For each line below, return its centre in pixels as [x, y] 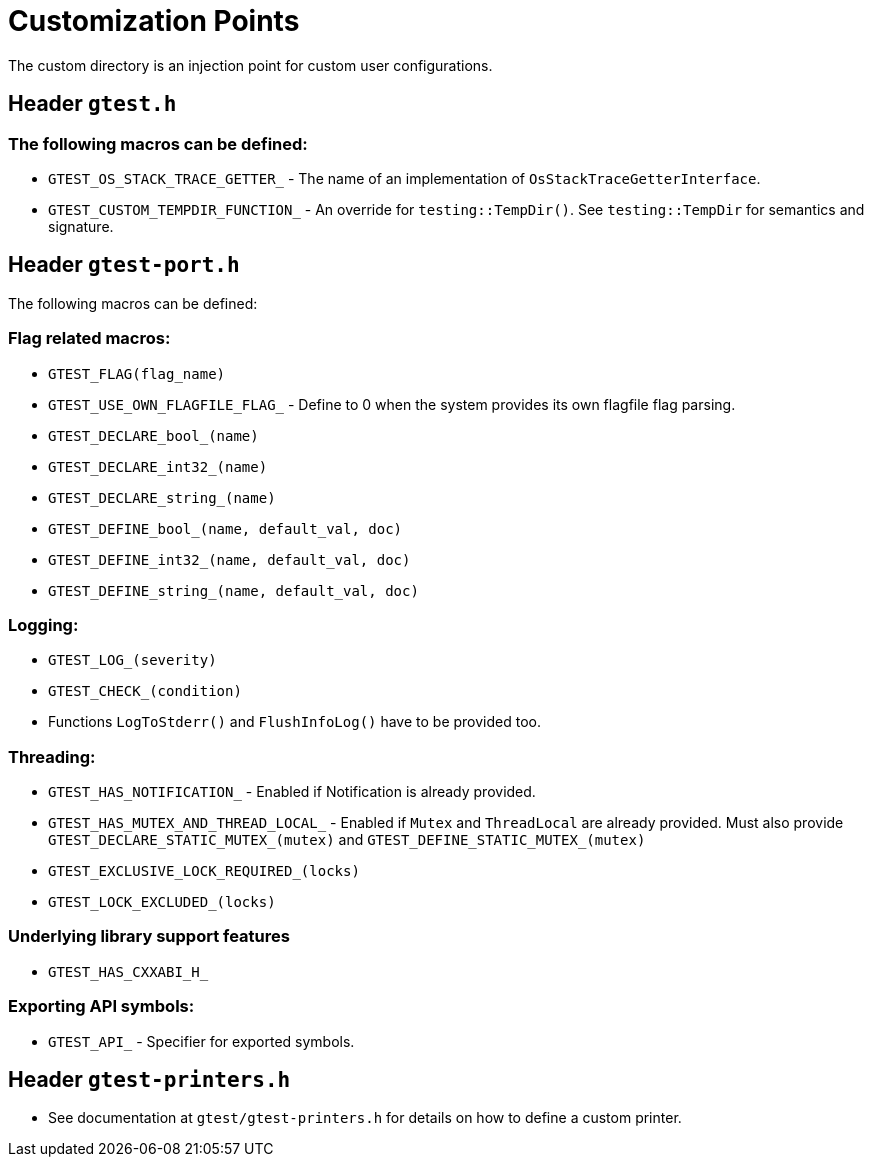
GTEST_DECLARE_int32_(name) [158, 466]
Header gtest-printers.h [149, 1079]
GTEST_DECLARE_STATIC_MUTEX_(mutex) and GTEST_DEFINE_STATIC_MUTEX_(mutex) [347, 840]
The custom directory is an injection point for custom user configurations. [250, 65]
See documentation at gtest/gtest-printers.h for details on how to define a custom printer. [365, 1118]
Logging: [43, 624]
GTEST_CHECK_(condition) [145, 691]
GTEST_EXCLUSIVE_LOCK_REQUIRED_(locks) [204, 871]
